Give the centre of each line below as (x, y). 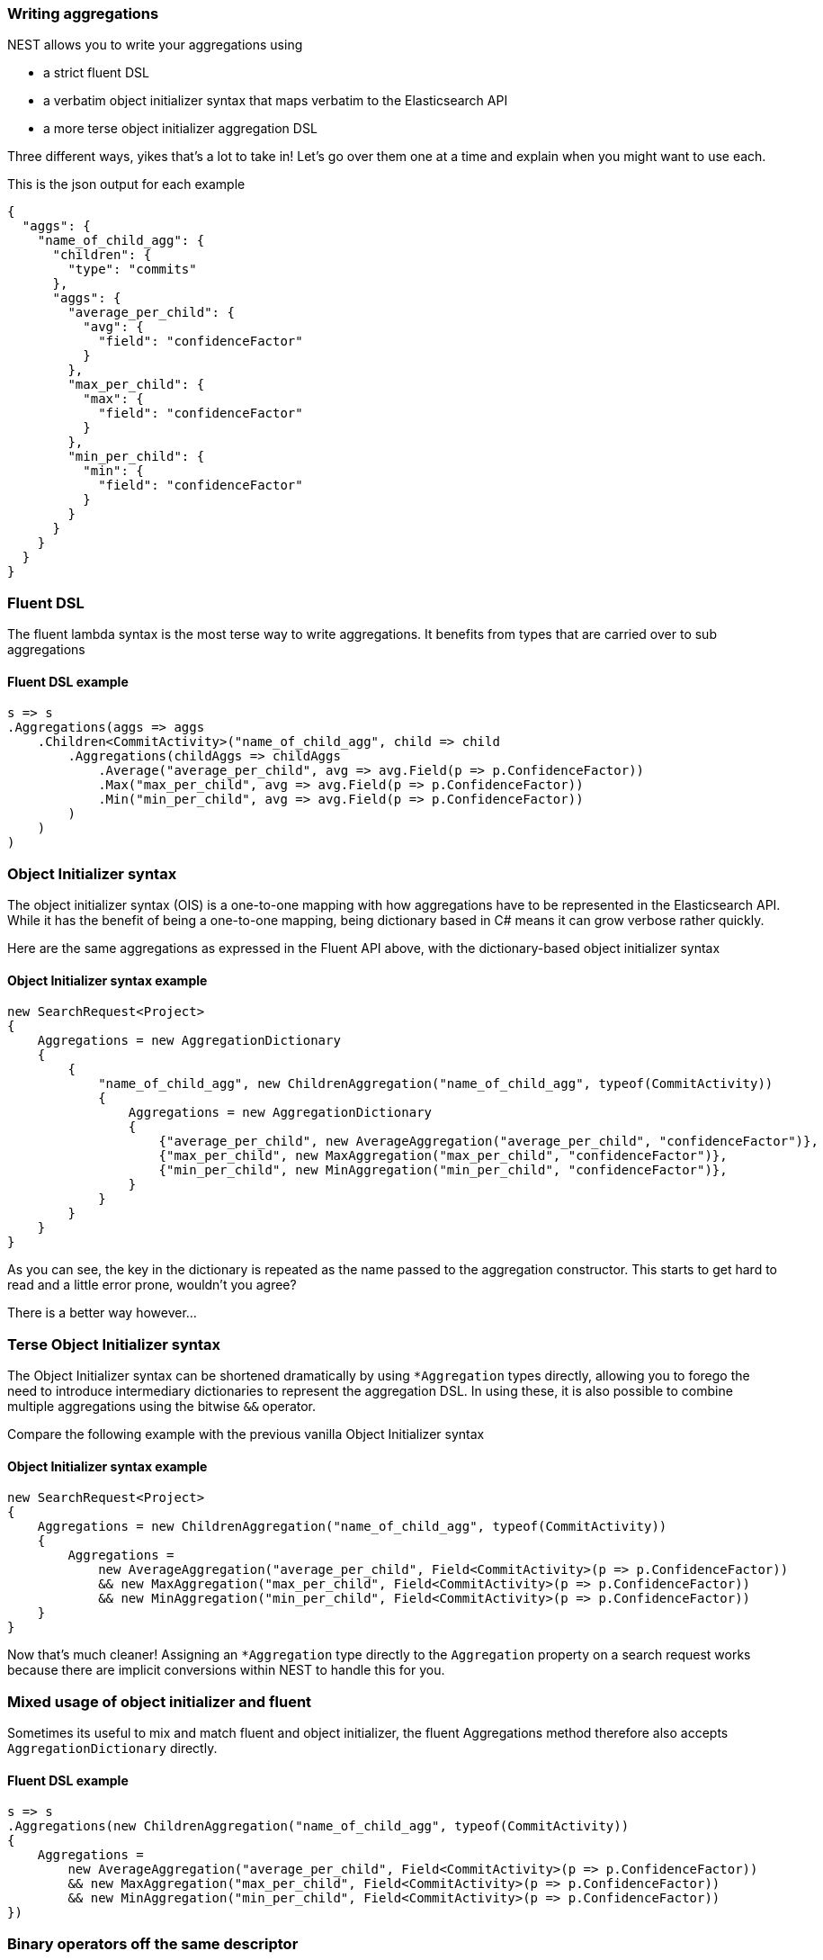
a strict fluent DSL (96, 73)
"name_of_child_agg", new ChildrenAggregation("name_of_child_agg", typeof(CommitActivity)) (436, 1084)
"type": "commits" (132, 270)
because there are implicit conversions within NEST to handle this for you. (226, 1670)
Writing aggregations (83, 13)
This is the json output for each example (126, 184)
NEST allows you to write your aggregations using (155, 45)
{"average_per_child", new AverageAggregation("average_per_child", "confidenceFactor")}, (488, 1142)
